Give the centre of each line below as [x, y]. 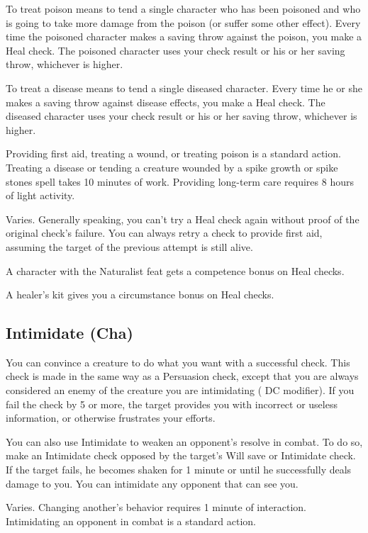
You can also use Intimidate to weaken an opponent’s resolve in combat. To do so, [184, 441]
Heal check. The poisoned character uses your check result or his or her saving [175, 50]
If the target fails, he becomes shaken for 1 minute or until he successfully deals [179, 470]
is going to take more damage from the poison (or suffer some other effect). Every [183, 22]
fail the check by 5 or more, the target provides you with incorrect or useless [172, 404]
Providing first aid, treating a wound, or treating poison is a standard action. [173, 153]
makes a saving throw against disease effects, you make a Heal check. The [166, 102]
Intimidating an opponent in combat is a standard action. [131, 521]
